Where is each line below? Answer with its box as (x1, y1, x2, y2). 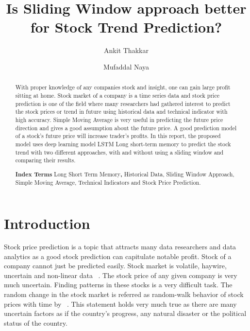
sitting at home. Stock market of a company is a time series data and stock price (15, 91, 219, 99)
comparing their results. (15, 156, 76, 164)
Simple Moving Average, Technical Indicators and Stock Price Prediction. (15, 178, 201, 187)
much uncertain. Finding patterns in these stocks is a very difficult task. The (4, 279, 233, 290)
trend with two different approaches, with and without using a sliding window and (15, 148, 224, 156)
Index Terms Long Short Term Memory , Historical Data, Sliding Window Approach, (15, 170, 234, 178)
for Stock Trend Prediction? (30, 17, 222, 37)
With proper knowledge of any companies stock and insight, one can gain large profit (15, 83, 231, 91)
